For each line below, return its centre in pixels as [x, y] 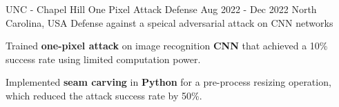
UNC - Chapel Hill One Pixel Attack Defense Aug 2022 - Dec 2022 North [161, 9]
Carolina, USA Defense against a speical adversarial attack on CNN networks [169, 22]
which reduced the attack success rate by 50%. [104, 95]
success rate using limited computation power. [103, 59]
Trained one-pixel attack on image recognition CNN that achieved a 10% [167, 46]
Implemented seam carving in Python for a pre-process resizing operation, [168, 82]
